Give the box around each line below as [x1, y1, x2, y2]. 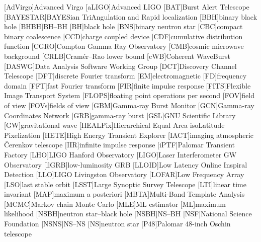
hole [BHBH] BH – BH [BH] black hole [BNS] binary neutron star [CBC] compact [4, 21, 243, 32]
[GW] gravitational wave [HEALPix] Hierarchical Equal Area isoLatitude [4, 120, 225, 130]
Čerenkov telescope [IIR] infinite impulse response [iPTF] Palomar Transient [4, 139, 235, 150]
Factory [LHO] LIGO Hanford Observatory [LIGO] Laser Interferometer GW [4, 149, 237, 159]
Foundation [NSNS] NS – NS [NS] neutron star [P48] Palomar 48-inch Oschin [4, 218, 231, 229]
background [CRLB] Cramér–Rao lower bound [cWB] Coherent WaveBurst [4, 50, 230, 61]
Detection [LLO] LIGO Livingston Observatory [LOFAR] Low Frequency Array [4, 169, 244, 180]
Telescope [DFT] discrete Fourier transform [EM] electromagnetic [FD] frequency [4, 70, 247, 81]
